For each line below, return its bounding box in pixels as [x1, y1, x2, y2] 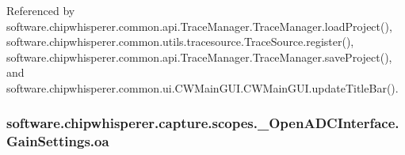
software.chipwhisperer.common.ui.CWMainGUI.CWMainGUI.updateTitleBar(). [6, 79, 399, 96]
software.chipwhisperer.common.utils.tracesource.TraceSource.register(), [6, 33, 354, 50]
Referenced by [6, 2, 75, 18]
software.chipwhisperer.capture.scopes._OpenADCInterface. [6, 113, 399, 133]
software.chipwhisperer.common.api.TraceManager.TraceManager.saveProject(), [6, 48, 392, 65]
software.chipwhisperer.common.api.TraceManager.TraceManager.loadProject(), [6, 17, 392, 34]
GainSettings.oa [6, 131, 109, 151]
